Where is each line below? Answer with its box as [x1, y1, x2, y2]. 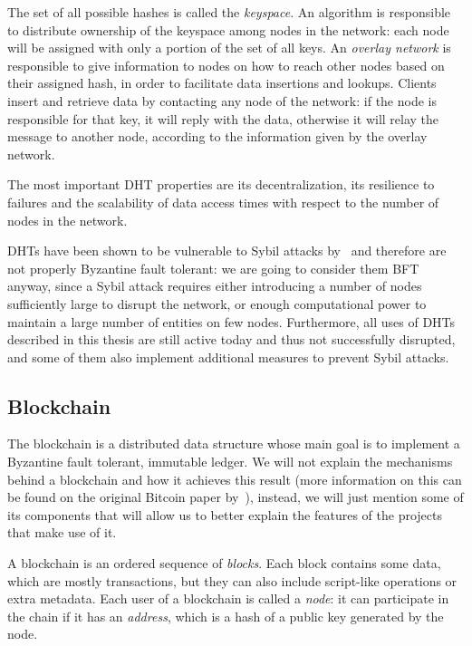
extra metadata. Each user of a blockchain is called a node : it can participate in [7, 589, 449, 608]
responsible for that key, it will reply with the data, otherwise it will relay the [7, 109, 439, 128]
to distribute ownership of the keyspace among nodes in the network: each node [7, 20, 449, 39]
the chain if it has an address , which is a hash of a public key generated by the [7, 606, 444, 625]
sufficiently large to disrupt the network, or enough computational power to [7, 294, 427, 313]
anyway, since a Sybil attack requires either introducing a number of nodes [7, 276, 422, 295]
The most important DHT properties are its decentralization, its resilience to [7, 175, 435, 194]
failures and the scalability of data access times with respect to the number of [7, 192, 439, 211]
